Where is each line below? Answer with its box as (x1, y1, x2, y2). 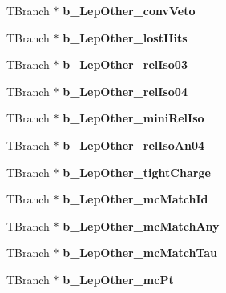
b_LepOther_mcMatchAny (63, 217, 220, 234)
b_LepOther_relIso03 (63, 56, 188, 73)
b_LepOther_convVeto (63, 2, 196, 18)
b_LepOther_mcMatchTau (63, 244, 218, 261)
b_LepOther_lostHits (63, 29, 188, 46)
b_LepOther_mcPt (63, 271, 174, 287)
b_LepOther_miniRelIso (63, 110, 204, 126)
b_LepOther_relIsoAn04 (63, 136, 205, 153)
